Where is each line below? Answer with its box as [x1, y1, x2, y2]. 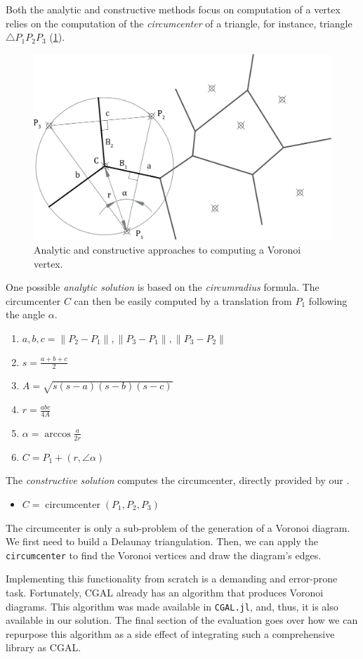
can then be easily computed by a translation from [74, 293, 292, 308]
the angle [6, 307, 45, 322]
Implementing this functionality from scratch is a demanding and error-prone [6, 571, 338, 586]
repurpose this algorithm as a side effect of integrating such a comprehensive [6, 626, 335, 641]
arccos [44, 429, 71, 439]
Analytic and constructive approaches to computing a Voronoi [34, 242, 301, 256]
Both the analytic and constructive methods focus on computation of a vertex [6, 2, 341, 16]
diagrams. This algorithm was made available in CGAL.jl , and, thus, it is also [6, 599, 338, 613]
